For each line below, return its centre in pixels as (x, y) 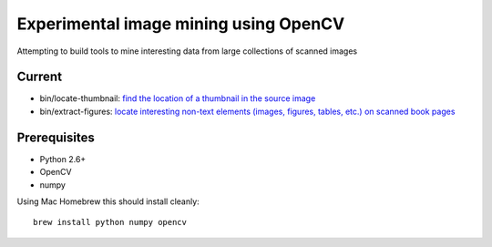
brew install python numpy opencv (110, 222)
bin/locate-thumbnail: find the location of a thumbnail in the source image (178, 98)
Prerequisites (56, 137)
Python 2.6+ (63, 159)
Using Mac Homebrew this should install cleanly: (108, 201)
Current (40, 77)
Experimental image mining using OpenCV (181, 24)
